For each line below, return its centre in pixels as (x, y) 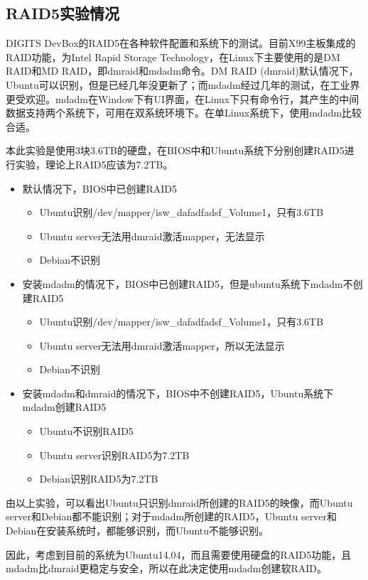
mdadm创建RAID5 (64, 407)
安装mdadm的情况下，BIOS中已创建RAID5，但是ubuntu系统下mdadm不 (188, 283)
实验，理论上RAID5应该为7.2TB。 (94, 164)
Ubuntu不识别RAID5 (86, 431)
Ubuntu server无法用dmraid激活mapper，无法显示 (152, 236)
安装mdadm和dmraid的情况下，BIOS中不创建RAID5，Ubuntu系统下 (178, 393)
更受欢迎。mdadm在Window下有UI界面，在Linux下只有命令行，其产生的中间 (183, 98)
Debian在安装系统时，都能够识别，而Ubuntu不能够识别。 (137, 531)
